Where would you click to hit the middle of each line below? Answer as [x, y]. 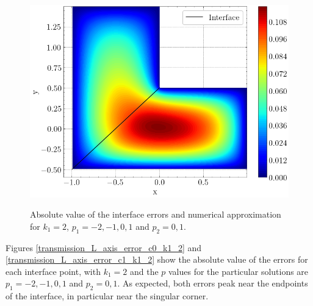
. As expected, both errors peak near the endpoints [213, 283]
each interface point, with [53, 271]
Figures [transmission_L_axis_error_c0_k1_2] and [104, 247]
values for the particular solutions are [239, 271]
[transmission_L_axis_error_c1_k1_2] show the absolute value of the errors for [157, 259]
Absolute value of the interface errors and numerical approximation [156, 214]
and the [144, 271]
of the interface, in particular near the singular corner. [107, 296]
